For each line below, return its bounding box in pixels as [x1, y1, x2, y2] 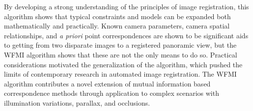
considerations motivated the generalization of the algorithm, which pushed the [4, 59, 243, 69]
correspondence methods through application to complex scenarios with [4, 88, 219, 98]
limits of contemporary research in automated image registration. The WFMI [4, 69, 237, 79]
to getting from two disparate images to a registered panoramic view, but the [4, 40, 237, 50]
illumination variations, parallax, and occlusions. [4, 97, 150, 108]
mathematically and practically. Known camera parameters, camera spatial [4, 21, 230, 31]
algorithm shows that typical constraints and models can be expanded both [4, 11, 231, 21]
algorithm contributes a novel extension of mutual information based [4, 78, 211, 88]
